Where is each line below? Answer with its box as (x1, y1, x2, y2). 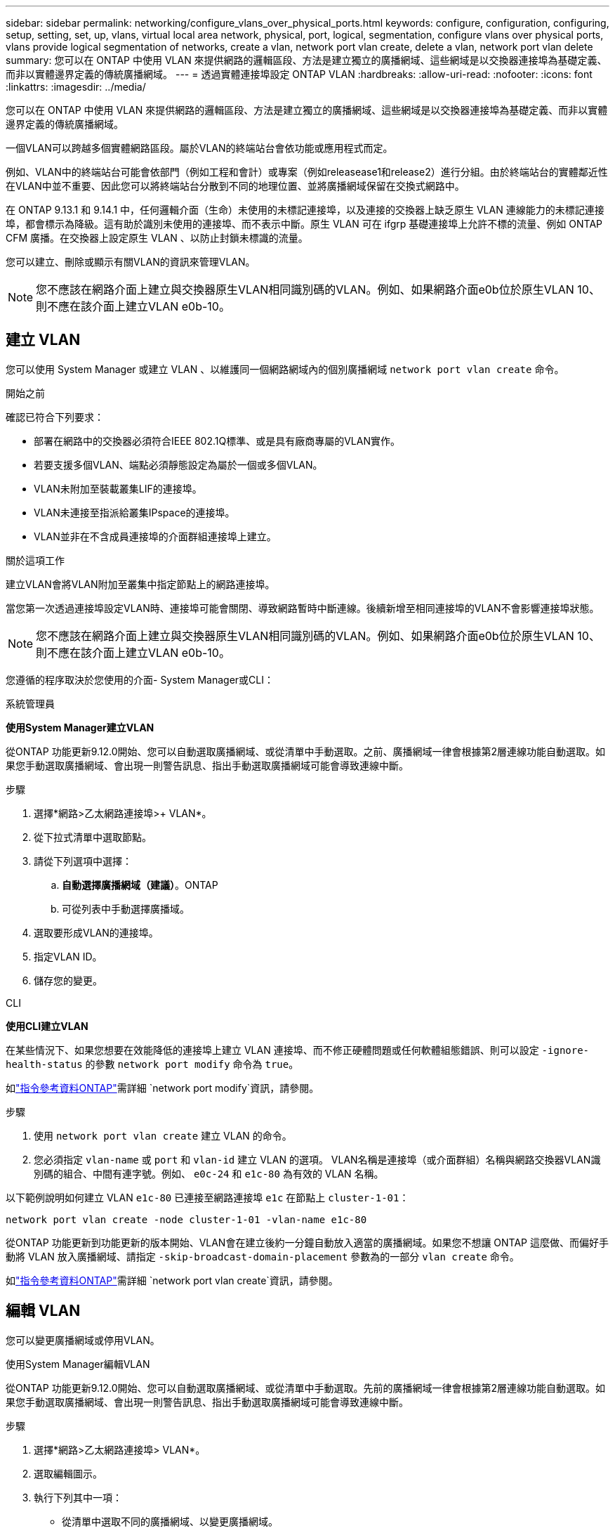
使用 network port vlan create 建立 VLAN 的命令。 (34, 1129, 292, 1142)
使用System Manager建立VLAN (6, 721, 154, 733)
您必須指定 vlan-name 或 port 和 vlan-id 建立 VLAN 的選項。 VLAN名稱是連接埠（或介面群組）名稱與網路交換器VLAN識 (34, 1153, 601, 1166)
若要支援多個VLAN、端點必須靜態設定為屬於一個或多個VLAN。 (34, 458, 323, 471)
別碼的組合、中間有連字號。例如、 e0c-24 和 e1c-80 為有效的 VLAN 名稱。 (34, 1167, 384, 1180)
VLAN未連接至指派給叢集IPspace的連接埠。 (34, 506, 235, 518)
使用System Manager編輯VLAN (6, 1357, 150, 1370)
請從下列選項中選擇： (34, 854, 132, 867)
